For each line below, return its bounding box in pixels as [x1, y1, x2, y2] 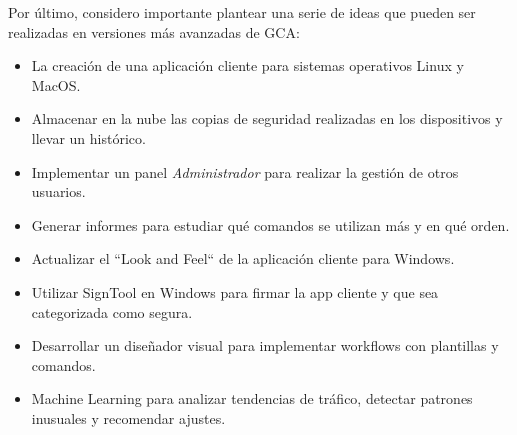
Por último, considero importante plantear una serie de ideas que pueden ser [8, 2, 476, 22]
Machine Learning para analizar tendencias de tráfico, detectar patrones [31, 388, 473, 409]
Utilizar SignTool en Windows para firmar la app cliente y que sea [31, 281, 439, 302]
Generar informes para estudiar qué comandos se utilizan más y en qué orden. [31, 214, 510, 235]
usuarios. [31, 181, 86, 202]
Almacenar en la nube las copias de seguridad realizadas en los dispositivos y [31, 108, 503, 129]
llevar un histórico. [31, 127, 146, 148]
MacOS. [31, 74, 81, 95]
